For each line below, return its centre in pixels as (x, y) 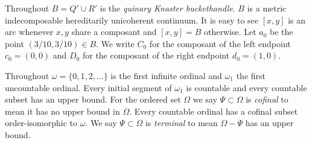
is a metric (267, 8)
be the (282, 32)
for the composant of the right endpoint (156, 55)
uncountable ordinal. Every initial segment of (88, 87)
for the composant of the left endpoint (220, 43)
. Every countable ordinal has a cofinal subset (214, 111)
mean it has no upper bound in (62, 111)
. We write (115, 43)
